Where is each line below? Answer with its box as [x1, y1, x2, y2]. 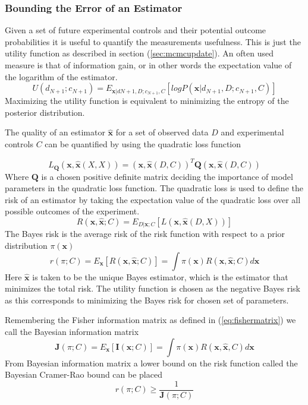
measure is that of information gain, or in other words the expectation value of [5, 59, 292, 71]
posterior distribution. [5, 106, 85, 118]
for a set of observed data [115, 126, 209, 138]
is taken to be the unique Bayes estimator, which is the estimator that [32, 270, 288, 283]
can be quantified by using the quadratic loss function [45, 137, 241, 150]
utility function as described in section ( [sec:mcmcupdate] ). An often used [5, 47, 274, 59]
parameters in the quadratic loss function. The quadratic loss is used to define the [5, 182, 303, 194]
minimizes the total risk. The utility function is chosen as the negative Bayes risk [5, 282, 300, 295]
